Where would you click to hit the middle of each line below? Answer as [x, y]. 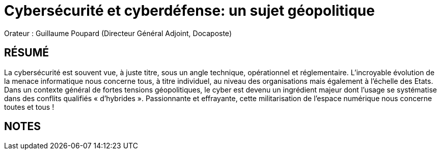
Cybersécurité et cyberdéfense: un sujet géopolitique [189, 11]
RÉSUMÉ [26, 53]
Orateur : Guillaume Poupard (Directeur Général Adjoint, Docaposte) [118, 33]
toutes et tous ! [29, 107]
